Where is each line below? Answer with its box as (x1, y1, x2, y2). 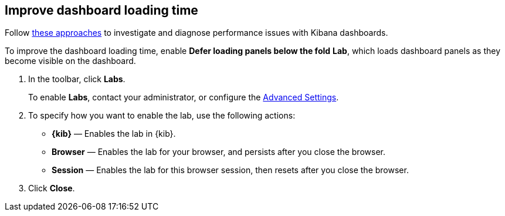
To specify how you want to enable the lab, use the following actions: (28, 110, 296, 121)
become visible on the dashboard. (5, 56, 136, 66)
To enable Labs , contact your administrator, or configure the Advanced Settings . (28, 92, 339, 103)
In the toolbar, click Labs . (28, 74, 126, 85)
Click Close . (28, 183, 75, 194)
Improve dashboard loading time (5, 3, 198, 18)
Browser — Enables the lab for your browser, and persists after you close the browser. (52, 147, 385, 157)
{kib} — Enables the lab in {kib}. (52, 129, 176, 139)
